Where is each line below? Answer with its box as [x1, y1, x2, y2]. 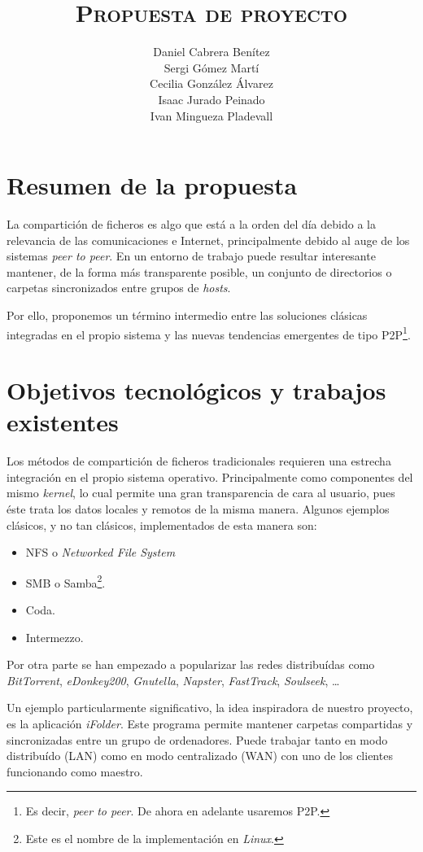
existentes [7, 405, 119, 439]
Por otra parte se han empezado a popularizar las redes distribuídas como [7, 656, 375, 673]
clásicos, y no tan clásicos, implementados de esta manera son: [7, 516, 317, 533]
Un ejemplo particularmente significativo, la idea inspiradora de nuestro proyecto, [7, 699, 413, 716]
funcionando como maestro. [7, 762, 143, 780]
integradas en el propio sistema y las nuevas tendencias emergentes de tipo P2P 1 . [7, 323, 411, 343]
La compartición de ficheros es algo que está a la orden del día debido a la [7, 216, 376, 233]
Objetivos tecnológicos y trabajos [7, 374, 386, 407]
